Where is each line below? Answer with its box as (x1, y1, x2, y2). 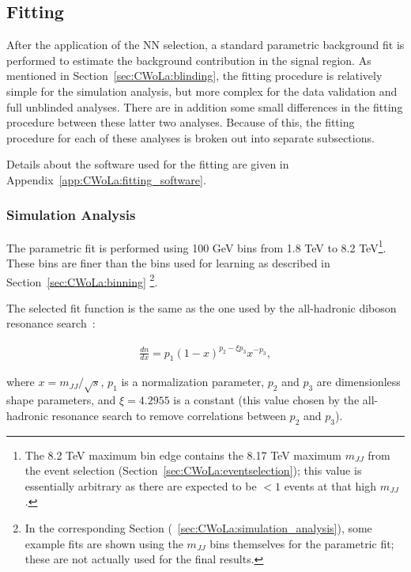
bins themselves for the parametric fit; (209, 535, 394, 551)
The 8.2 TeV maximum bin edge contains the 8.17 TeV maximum (25, 446, 341, 463)
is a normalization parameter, (121, 373, 265, 390)
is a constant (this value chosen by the (173, 392, 360, 408)
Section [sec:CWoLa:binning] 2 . (6, 271, 158, 290)
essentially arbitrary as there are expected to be (25, 477, 257, 494)
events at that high (284, 477, 376, 494)
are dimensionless (316, 373, 401, 390)
